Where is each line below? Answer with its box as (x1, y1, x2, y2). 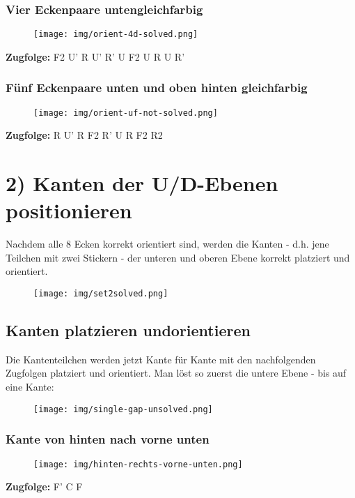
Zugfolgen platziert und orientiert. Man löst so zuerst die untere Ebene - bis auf (6, 365, 347, 380)
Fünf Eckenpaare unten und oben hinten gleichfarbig (6, 79, 308, 96)
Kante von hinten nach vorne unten (6, 430, 210, 448)
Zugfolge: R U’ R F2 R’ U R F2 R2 (6, 128, 163, 142)
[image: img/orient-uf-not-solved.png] (33, 107, 218, 118)
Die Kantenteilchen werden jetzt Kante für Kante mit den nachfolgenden (6, 352, 316, 366)
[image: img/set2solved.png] (33, 289, 168, 299)
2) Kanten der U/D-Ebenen (6, 169, 278, 197)
